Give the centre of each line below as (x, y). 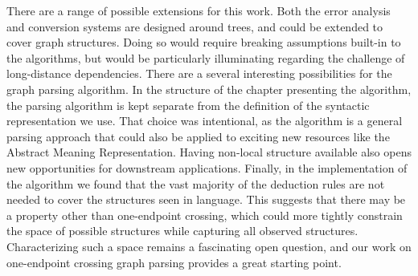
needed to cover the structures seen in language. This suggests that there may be (206, 199)
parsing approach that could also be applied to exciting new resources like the (198, 136)
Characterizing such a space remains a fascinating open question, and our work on (209, 246)
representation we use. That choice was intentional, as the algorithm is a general (205, 121)
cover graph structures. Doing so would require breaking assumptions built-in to (204, 42)
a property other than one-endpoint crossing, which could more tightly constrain (205, 215)
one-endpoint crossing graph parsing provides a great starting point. (174, 262)
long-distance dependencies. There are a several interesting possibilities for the (199, 73)
